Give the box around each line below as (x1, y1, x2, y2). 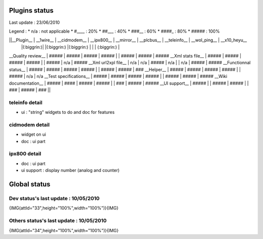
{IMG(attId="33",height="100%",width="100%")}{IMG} (9, 205, 119, 211)
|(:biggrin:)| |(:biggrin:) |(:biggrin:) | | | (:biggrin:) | (21, 44, 120, 50)
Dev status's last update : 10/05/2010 (9, 195, 100, 202)
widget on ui (21, 131, 46, 137)
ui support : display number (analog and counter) (21, 167, 120, 173)
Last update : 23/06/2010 (9, 19, 60, 25)
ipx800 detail (9, 150, 41, 157)
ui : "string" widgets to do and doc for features (21, 110, 115, 115)
